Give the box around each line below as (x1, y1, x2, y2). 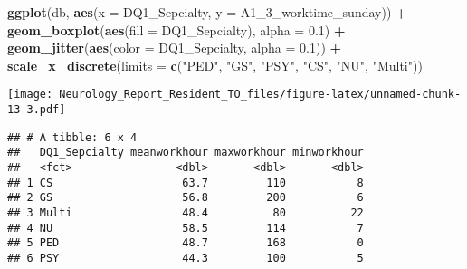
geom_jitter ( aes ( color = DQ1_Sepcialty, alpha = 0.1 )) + (7, 38, 342, 57)
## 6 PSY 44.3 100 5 (7, 251, 364, 264)
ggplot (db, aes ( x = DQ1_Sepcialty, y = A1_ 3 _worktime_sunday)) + (7, 3, 407, 21)
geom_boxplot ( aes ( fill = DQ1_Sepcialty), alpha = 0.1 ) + (7, 20, 346, 39)
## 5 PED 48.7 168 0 (7, 236, 364, 250)
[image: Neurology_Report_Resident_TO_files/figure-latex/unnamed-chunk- (7, 88, 462, 101)
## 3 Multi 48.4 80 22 (7, 206, 364, 219)
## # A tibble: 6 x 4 (7, 130, 138, 144)
